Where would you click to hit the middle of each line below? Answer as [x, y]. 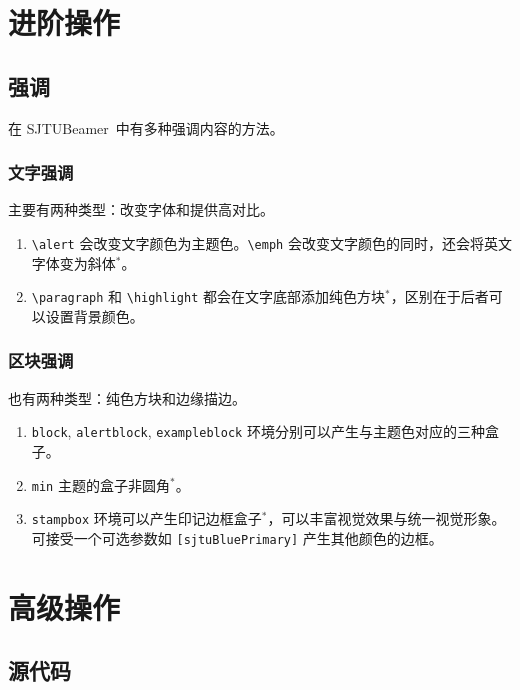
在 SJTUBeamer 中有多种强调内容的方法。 [146, 127]
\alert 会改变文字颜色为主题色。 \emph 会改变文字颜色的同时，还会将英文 [271, 242]
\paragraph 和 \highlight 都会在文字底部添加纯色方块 [208, 296]
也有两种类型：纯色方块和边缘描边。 [127, 397]
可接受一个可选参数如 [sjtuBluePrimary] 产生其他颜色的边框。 [237, 537]
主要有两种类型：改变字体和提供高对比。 [141, 209]
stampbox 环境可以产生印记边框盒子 [146, 518]
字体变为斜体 [73, 262]
